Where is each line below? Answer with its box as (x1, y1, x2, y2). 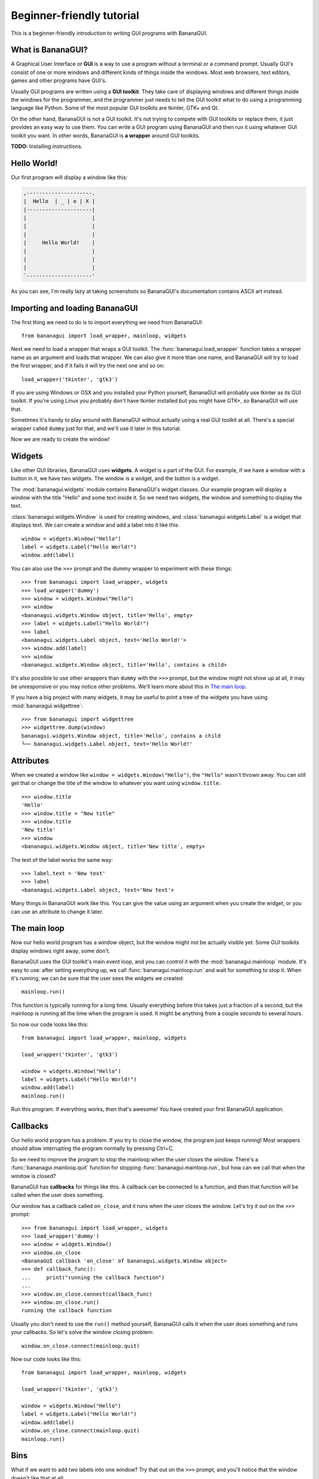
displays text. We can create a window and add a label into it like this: (11, 521, 180, 529)
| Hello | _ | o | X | (23, 198, 96, 205)
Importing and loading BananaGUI (11, 303, 138, 313)
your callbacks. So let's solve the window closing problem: (11, 1329, 154, 1336)
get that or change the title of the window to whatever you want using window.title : (11, 780, 221, 787)
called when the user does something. (11, 1191, 105, 1199)
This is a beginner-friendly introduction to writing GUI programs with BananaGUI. (11, 30, 208, 37)
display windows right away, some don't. (11, 947, 110, 954)
